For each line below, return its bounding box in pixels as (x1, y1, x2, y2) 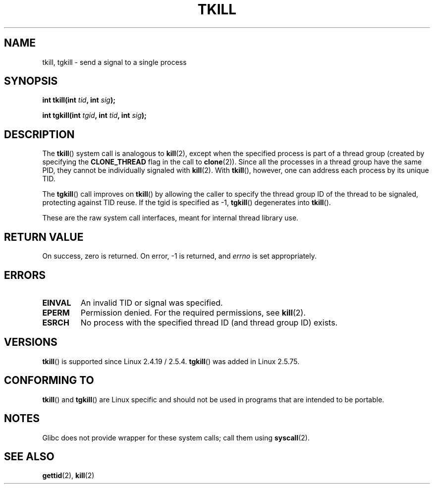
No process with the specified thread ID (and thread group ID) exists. (80, 317, 338, 327)
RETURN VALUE (4, 230, 84, 243)
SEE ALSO (4, 450, 54, 463)
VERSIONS (4, 336, 57, 349)
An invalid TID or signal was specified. (80, 297, 223, 308)
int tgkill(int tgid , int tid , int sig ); (42, 111, 147, 120)
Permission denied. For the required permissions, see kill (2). (80, 307, 306, 318)
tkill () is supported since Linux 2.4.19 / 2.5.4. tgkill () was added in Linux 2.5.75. (42, 357, 300, 366)
